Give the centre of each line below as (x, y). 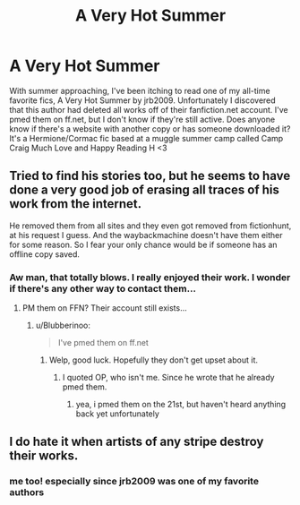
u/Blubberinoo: (63, 325)
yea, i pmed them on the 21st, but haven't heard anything (181, 405)
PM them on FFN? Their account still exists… (104, 308)
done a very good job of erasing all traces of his (145, 190)
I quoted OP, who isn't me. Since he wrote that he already (168, 378)
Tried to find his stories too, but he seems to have (150, 176)
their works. (44, 456)
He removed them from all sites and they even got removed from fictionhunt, (150, 226)
